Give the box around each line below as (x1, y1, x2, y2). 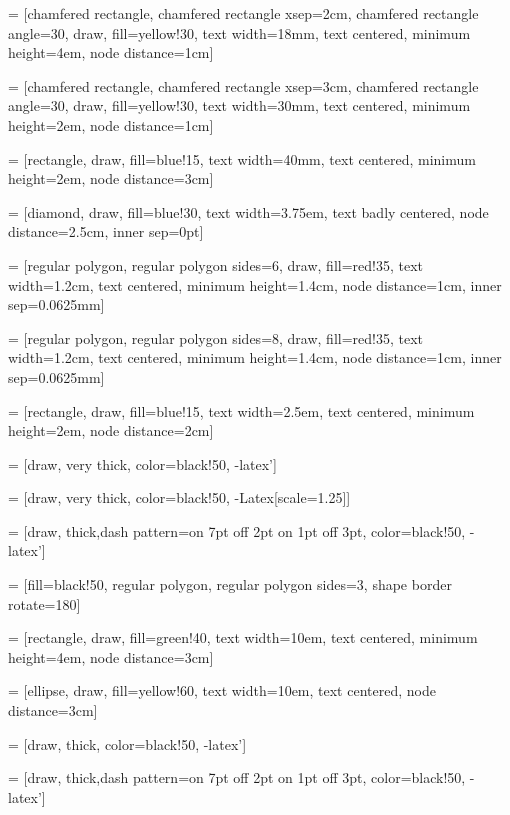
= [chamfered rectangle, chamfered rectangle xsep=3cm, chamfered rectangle (8, 75, 479, 96)
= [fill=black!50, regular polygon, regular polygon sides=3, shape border (8, 574, 452, 595)
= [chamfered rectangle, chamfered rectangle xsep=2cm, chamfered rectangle (8, 3, 479, 23)
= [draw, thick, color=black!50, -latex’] (8, 733, 247, 754)
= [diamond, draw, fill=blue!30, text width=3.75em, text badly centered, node (8, 201, 489, 222)
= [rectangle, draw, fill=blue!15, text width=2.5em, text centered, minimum (8, 400, 475, 421)
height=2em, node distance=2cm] (8, 420, 214, 441)
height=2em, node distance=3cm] (8, 168, 214, 189)
